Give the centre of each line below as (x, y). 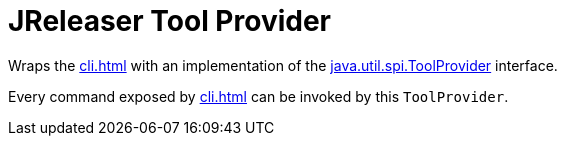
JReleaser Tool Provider (169, 21)
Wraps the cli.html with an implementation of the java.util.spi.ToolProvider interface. (283, 65)
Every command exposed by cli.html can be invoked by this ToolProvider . (258, 96)
